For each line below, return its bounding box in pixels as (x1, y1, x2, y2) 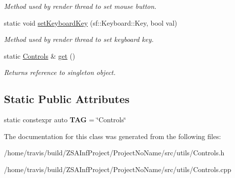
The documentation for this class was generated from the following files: (4, 131, 221, 141)
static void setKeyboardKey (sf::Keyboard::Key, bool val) (4, 17, 177, 28)
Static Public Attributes (4, 91, 130, 107)
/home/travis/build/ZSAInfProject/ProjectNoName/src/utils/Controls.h (4, 147, 225, 158)
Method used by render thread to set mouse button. (4, 1, 157, 11)
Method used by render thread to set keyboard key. (4, 34, 154, 44)
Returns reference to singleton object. (4, 67, 116, 77)
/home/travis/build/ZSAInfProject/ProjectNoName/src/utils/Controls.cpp (4, 164, 232, 174)
